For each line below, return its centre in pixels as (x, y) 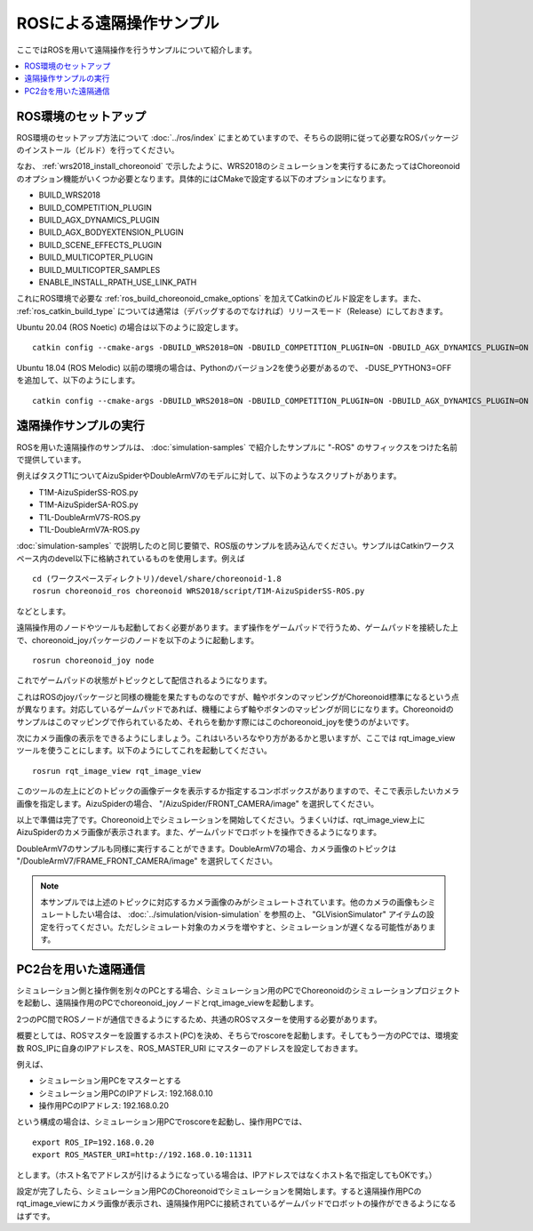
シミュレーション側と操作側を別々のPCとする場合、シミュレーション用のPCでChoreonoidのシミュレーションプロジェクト (239, 990)
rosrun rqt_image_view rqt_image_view (117, 771)
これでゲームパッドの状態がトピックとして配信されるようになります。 (144, 680)
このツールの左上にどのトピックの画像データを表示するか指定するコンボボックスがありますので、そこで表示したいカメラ (238, 791)
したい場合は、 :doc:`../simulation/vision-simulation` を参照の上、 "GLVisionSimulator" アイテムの (249, 914)
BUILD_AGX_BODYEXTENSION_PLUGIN (111, 232)
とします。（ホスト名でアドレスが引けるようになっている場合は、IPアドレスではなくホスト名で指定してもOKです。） (227, 1175)
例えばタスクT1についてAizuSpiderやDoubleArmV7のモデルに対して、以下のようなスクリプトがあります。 (209, 476)
